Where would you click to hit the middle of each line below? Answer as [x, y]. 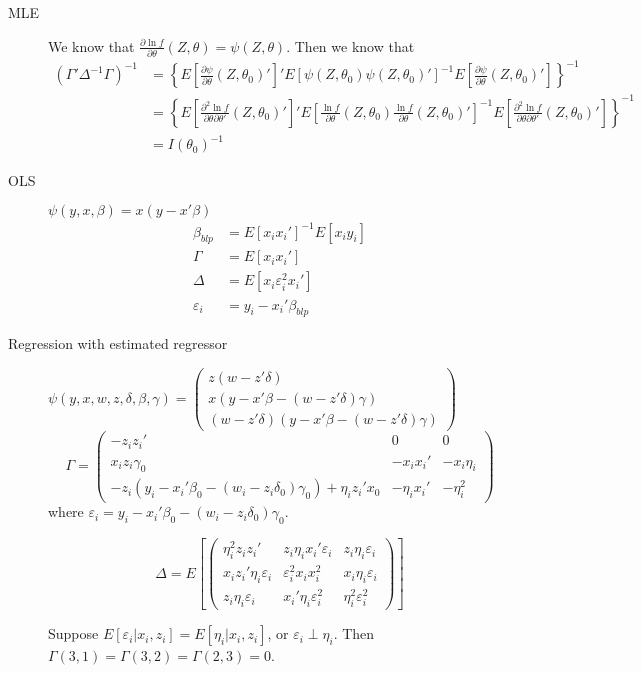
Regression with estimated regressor [118, 343]
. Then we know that [350, 45]
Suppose [73, 633]
